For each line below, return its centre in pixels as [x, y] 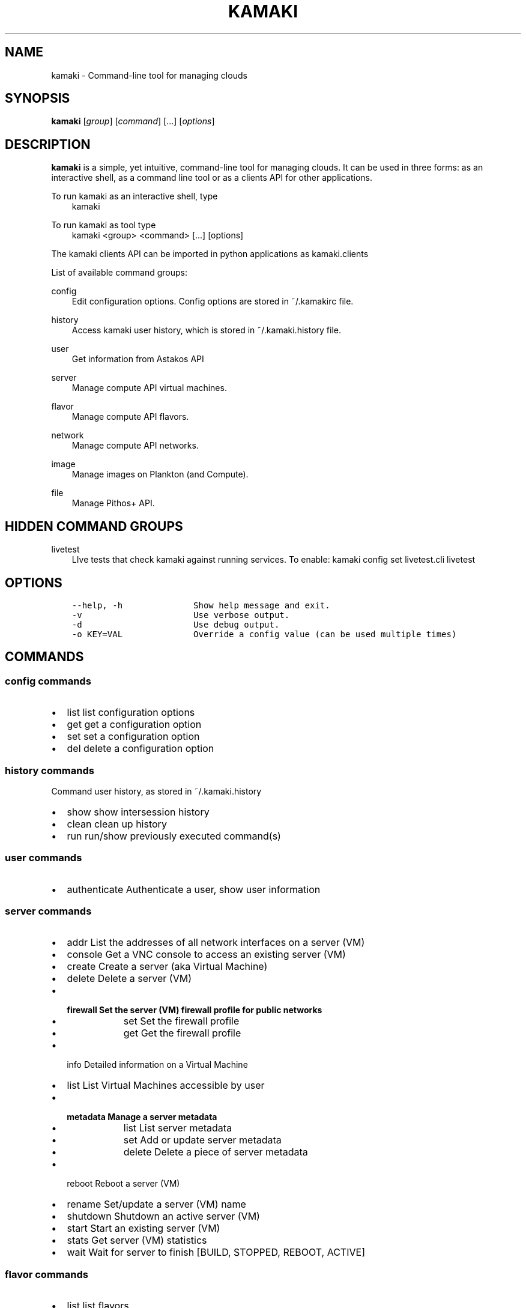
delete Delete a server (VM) [129, 979]
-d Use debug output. [176, 624]
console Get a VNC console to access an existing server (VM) [206, 955]
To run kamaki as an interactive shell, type [135, 196]
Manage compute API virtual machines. [149, 388]
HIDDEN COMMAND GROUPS [94, 526]
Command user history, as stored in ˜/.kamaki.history [156, 791]
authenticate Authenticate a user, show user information [194, 889]
